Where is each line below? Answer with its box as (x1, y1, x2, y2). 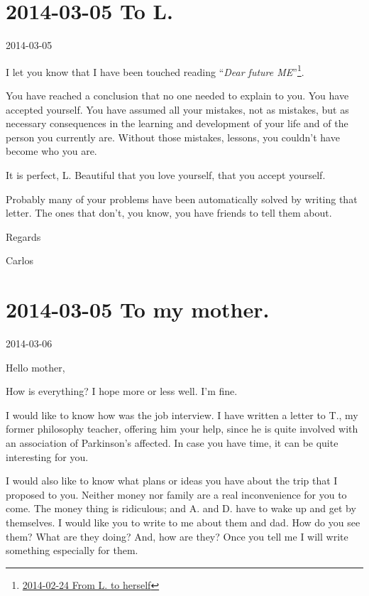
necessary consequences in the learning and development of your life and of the (6, 116, 348, 131)
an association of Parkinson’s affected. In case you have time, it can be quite (6, 435, 338, 450)
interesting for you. (6, 449, 89, 464)
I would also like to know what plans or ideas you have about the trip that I (6, 473, 338, 488)
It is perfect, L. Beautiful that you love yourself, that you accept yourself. (6, 167, 326, 182)
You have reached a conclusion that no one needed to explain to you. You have (6, 87, 349, 102)
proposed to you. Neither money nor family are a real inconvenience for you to (6, 487, 347, 502)
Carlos (6, 253, 34, 268)
